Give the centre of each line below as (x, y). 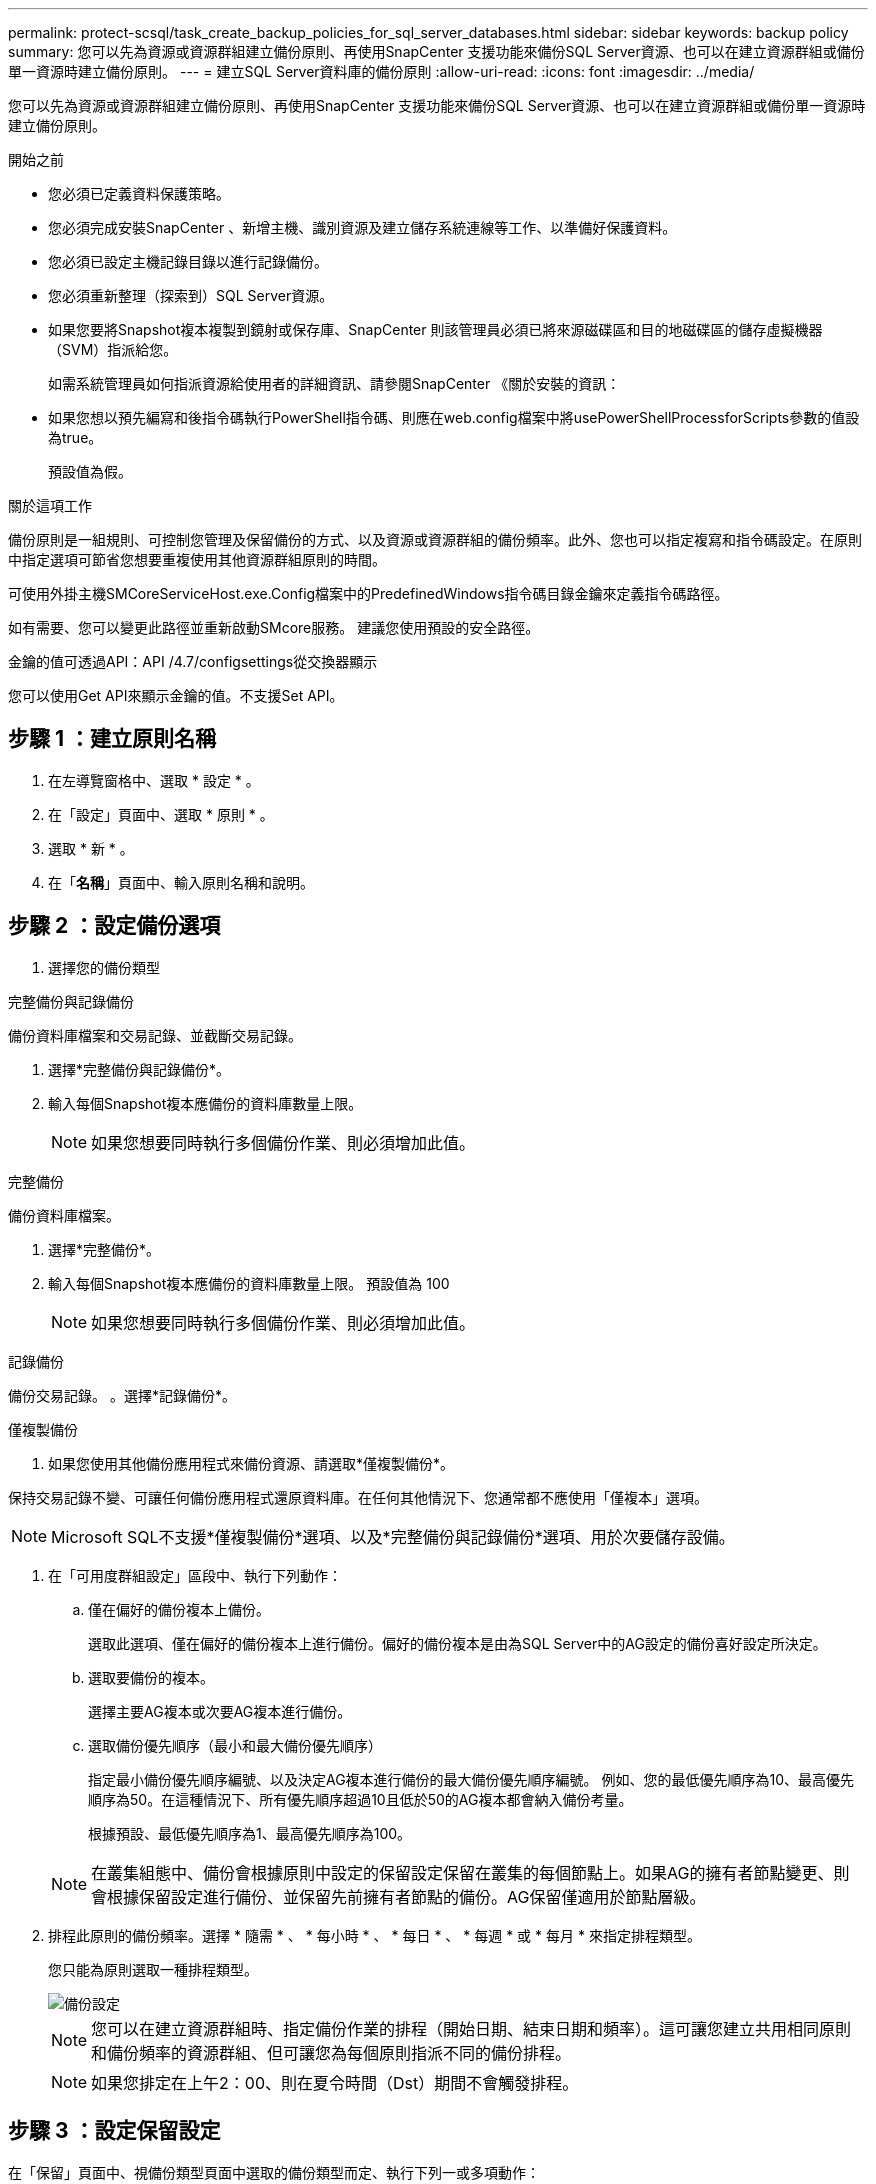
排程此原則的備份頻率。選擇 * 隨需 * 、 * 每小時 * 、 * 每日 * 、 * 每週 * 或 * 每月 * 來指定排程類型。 (374, 1935)
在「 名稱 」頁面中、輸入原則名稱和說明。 (181, 882)
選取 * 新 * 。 (91, 848)
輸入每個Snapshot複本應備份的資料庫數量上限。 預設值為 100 (249, 1283)
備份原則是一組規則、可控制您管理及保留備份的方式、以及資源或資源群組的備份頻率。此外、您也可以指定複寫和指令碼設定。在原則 (435, 539)
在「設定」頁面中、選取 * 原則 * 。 (161, 814)
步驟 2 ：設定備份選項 (114, 926)
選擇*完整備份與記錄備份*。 (139, 1069)
